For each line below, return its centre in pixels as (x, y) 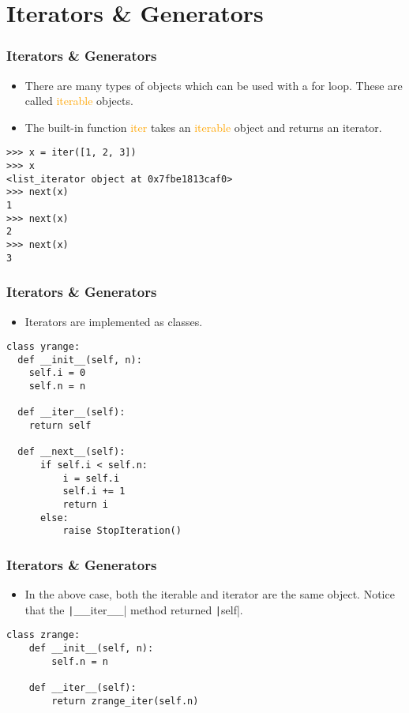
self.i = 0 (57, 373)
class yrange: (43, 347)
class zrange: (43, 635)
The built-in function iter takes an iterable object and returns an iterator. (203, 127)
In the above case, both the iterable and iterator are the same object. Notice (210, 594)
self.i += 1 (94, 492)
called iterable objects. (79, 101)
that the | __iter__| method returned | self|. (134, 609)
